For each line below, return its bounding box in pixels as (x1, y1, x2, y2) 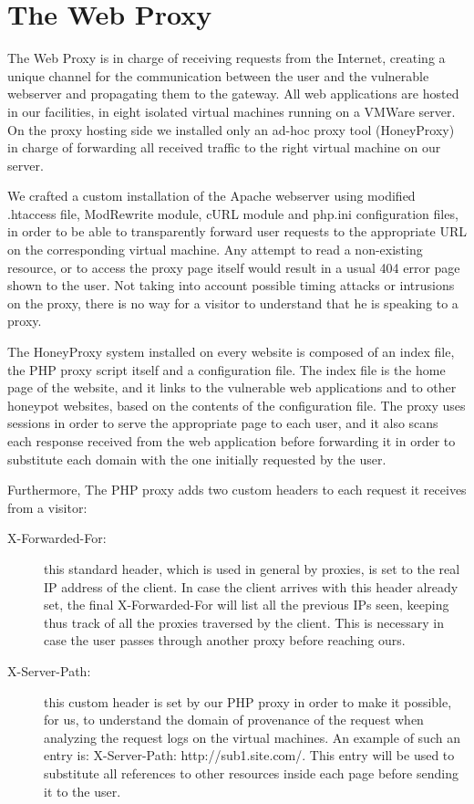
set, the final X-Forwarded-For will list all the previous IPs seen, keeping (44, 595, 449, 614)
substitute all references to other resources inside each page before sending (44, 763, 459, 782)
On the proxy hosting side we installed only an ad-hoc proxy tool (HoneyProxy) (7, 120, 455, 139)
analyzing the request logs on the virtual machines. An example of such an (44, 727, 460, 747)
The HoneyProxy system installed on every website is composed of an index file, (7, 342, 455, 361)
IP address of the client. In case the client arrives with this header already (44, 577, 459, 596)
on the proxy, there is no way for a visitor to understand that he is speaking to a (7, 293, 459, 312)
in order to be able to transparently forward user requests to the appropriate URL (7, 222, 467, 241)
